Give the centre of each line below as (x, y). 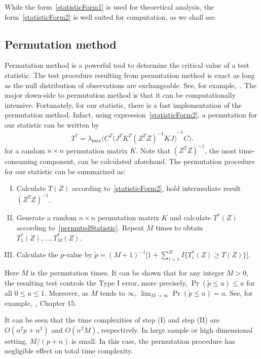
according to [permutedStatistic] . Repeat (80, 227)
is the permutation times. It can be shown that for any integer (127, 272)
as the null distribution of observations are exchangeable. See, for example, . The (131, 85)
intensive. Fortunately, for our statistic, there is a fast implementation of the (123, 105)
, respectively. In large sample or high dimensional (175, 329)
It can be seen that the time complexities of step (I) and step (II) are (112, 320)
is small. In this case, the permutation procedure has (153, 341)
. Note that (153, 150)
